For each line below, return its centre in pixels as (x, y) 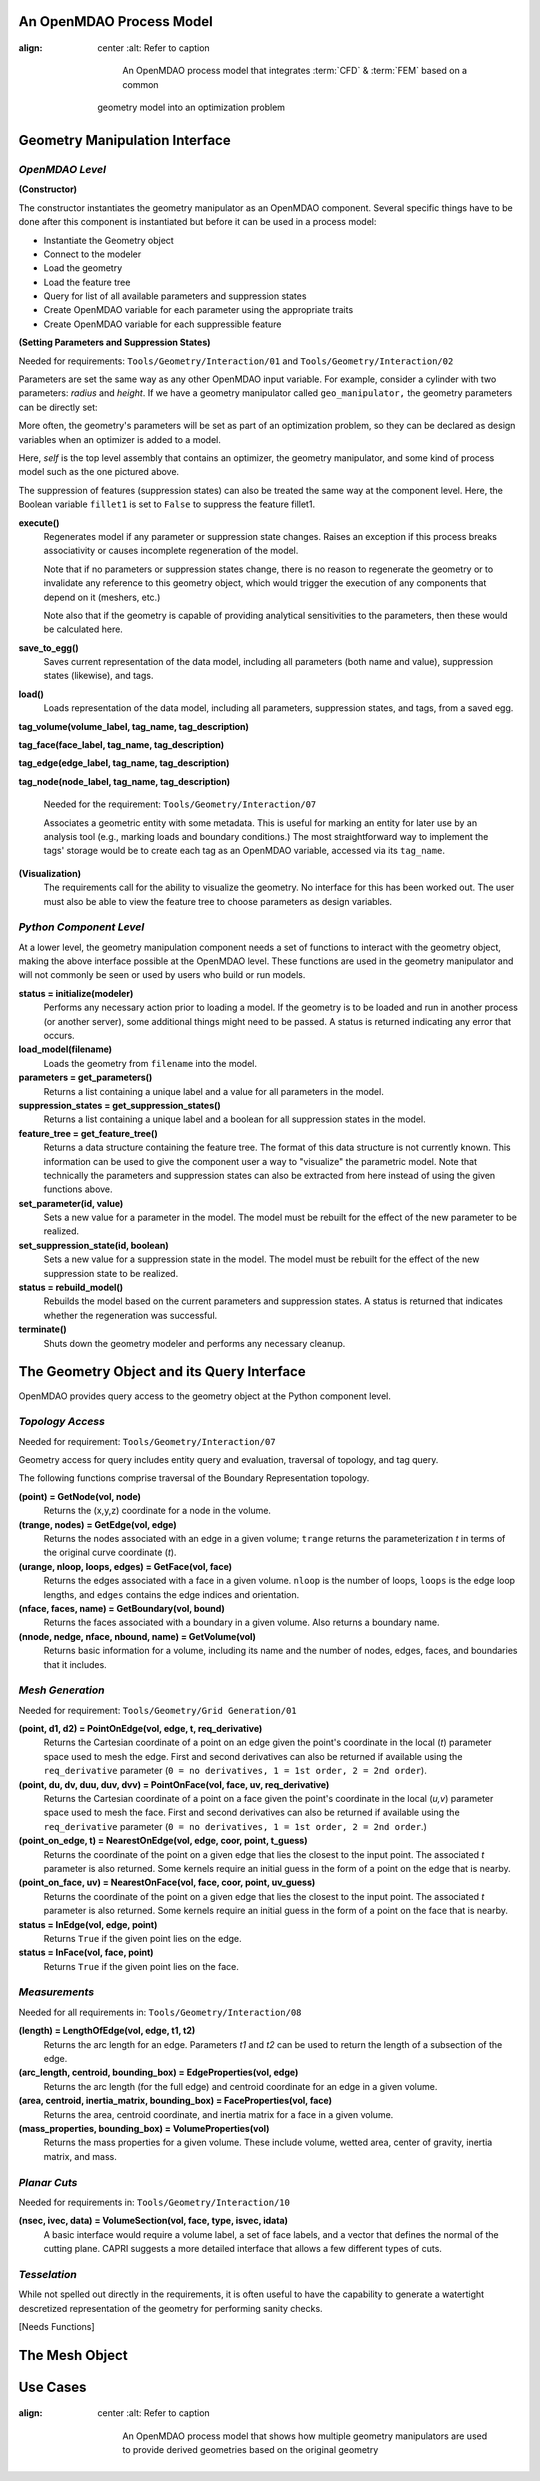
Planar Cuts (48, 2182)
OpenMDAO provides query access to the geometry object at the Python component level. (205, 1396)
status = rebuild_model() (71, 1287)
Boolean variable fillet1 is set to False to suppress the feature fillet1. (166, 504)
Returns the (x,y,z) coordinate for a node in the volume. (157, 1511)
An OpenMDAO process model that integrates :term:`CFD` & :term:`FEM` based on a (295, 71)
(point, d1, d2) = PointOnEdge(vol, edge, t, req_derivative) (140, 1729)
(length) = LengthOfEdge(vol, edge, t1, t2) (107, 2031)
